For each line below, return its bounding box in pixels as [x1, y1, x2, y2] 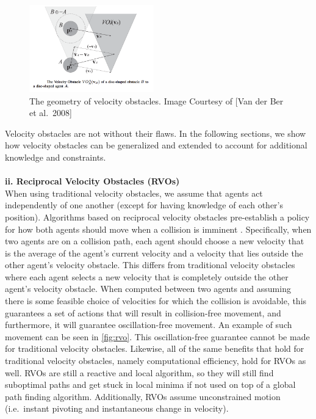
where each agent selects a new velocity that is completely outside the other [5, 270, 289, 283]
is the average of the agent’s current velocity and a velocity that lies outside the [5, 246, 303, 259]
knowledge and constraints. [5, 150, 106, 163]
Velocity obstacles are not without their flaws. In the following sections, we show [5, 126, 306, 139]
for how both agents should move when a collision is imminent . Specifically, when [5, 222, 312, 235]
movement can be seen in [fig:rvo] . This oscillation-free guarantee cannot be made [5, 330, 310, 343]
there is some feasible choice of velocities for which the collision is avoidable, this [5, 294, 307, 307]
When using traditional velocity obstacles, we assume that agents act [5, 186, 263, 199]
